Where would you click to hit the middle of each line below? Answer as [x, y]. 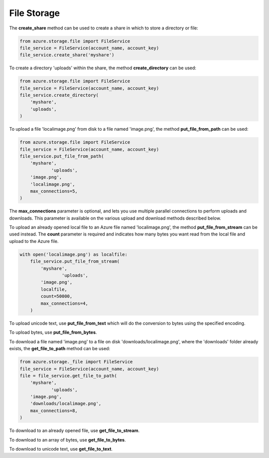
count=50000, [57, 296]
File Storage [35, 13]
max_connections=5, [54, 191]
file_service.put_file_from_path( [62, 156]
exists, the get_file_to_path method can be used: [60, 349]
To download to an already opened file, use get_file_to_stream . [74, 431]
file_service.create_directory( [59, 95]
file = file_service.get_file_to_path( [68, 376]
